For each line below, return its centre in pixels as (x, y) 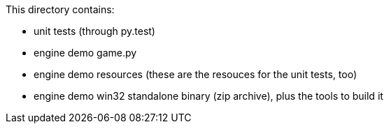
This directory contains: (60, 9)
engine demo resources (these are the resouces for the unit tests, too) (195, 74)
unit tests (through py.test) (94, 31)
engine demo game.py (85, 53)
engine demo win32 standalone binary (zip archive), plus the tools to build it (208, 96)
